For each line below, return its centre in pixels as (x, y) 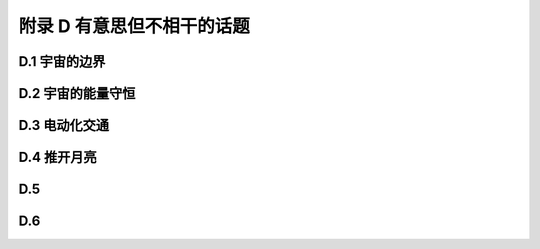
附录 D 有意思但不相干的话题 (134, 26)
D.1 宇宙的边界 (62, 61)
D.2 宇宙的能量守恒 (77, 93)
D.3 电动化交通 (64, 125)
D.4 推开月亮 (57, 157)
